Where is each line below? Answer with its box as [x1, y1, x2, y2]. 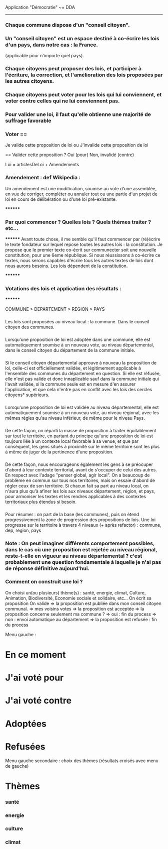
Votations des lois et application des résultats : [5, 285, 121, 292]
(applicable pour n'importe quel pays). [5, 53, 84, 59]
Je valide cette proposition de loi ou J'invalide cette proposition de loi [5, 142, 148, 148]
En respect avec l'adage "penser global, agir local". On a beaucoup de [5, 472, 150, 478]
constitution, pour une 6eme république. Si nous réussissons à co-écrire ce [5, 252, 161, 258]
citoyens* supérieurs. [5, 392, 49, 398]
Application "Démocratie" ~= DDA [5, 5, 75, 10]
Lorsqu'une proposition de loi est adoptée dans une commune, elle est [5, 336, 151, 343]
